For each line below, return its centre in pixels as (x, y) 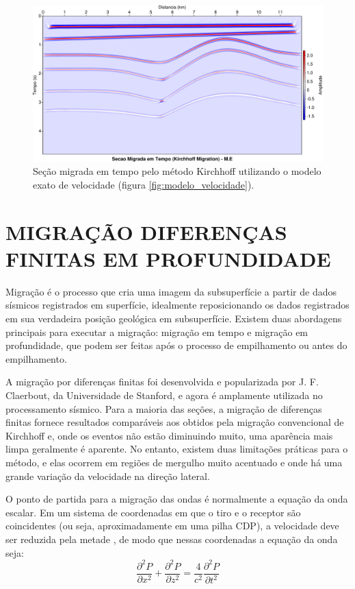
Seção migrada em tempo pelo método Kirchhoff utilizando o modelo (177, 171)
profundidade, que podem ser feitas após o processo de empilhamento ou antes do (176, 345)
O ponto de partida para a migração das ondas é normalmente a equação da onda (177, 499)
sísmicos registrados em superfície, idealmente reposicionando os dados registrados (177, 305)
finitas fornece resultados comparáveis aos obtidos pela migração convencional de (175, 422)
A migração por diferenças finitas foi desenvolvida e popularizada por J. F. (162, 382)
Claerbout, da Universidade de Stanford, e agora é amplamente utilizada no (164, 395)
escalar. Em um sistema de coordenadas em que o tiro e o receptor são (153, 512)
